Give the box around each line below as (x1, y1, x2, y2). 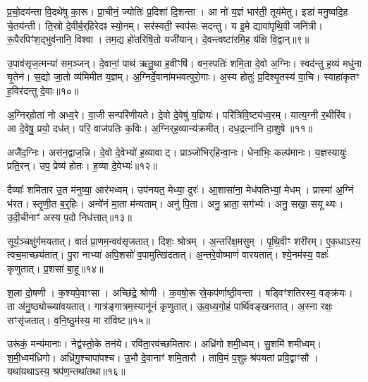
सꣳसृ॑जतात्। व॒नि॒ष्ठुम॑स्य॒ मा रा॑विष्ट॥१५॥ (7, 312, 150, 327)
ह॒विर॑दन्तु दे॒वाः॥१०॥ (7, 83, 79, 97)
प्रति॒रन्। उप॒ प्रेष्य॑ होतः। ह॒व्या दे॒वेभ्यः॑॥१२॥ (7, 158, 157, 173)
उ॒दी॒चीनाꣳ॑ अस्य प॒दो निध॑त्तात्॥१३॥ (7, 210, 132, 225)
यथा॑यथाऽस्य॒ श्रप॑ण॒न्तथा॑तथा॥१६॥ (7, 364, 125, 378)
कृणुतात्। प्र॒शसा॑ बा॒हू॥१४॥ (7, 261, 104, 275)
